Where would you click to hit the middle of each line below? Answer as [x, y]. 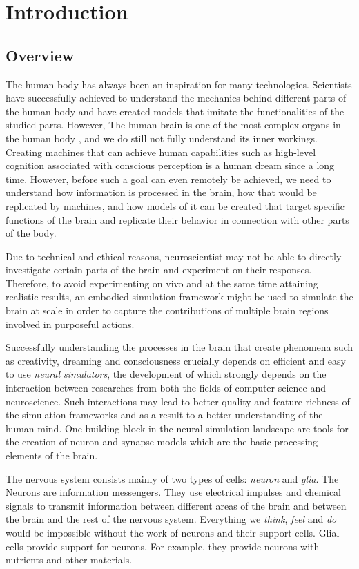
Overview [40, 55]
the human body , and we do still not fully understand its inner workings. [162, 138]
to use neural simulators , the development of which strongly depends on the [166, 374]
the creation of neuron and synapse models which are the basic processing [162, 442]
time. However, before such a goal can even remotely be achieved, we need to [168, 179]
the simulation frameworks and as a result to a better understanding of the [164, 415]
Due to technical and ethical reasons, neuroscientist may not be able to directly [174, 256]
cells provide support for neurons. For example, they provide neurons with [163, 546]
